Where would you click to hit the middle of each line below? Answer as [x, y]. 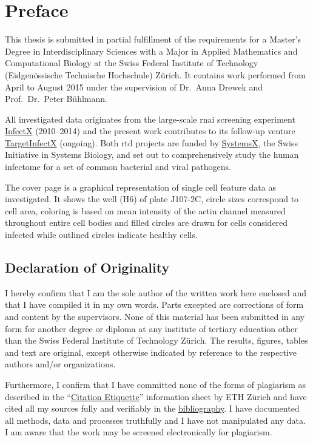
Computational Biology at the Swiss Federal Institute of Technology [132, 63]
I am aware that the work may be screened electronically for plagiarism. [139, 432]
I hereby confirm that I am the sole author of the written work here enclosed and [156, 292]
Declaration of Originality [87, 267]
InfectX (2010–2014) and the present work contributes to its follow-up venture [150, 131]
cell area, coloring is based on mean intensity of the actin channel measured [145, 210]
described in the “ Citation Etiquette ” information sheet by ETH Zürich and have [156, 396]
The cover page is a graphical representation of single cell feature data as [140, 187]
